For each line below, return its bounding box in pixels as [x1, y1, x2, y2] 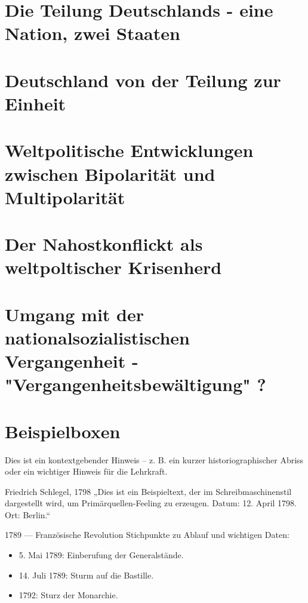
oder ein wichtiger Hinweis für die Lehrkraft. [5, 465, 168, 478]
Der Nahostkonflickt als [5, 232, 203, 256]
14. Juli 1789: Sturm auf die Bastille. [19, 568, 154, 581]
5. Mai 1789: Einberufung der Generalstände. [19, 549, 184, 561]
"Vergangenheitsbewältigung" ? [5, 372, 266, 396]
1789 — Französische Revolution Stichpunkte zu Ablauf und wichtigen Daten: [5, 528, 289, 541]
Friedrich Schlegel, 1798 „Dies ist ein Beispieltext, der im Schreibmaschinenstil [5, 485, 292, 497]
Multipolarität [5, 184, 125, 209]
